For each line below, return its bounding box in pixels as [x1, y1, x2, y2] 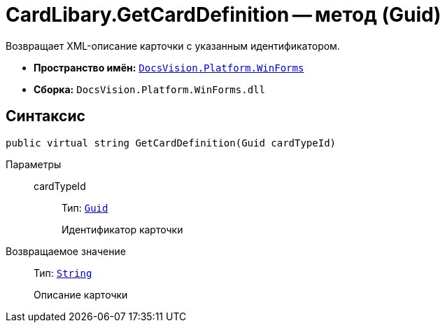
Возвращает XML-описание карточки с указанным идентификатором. [6, 39, 340, 52]
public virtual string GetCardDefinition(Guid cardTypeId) [6, 137, 337, 149]
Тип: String [34, 266, 92, 279]
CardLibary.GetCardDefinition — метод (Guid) [6, 3, 442, 27]
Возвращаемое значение [6, 245, 126, 257]
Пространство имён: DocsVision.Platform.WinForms [34, 61, 304, 74]
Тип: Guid [62, 201, 108, 214]
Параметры [6, 158, 62, 170]
